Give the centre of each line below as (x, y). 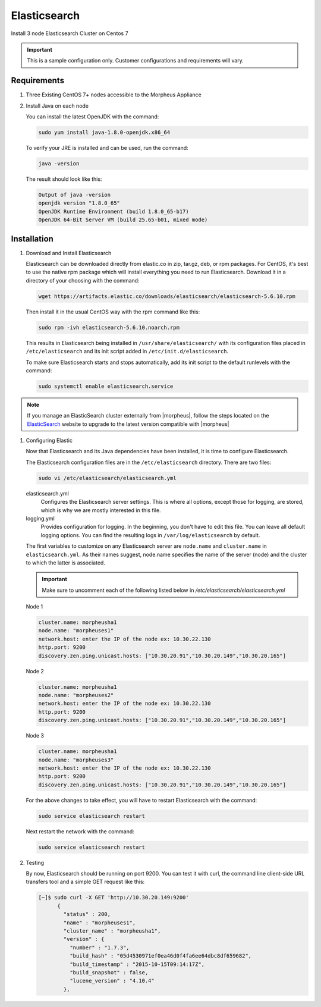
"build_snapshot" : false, (109, 972)
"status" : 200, (87, 914)
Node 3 (35, 736)
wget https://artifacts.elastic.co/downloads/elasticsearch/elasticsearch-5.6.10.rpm (167, 296)
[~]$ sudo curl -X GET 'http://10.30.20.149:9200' (114, 898)
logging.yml (40, 518)
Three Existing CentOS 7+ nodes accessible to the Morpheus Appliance (114, 95)
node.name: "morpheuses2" (76, 695)
